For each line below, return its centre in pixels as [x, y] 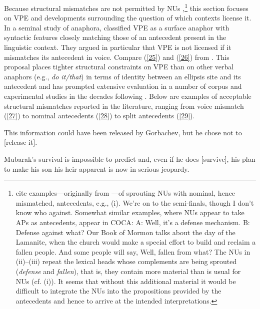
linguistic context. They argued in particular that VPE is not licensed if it [118, 47]
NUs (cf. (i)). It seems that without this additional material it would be [126, 281]
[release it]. [21, 142]
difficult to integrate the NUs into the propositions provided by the [118, 291]
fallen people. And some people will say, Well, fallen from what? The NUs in [133, 251]
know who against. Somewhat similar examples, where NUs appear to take [130, 212]
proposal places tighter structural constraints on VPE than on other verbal [119, 67]
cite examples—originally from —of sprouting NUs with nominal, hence [125, 193]
